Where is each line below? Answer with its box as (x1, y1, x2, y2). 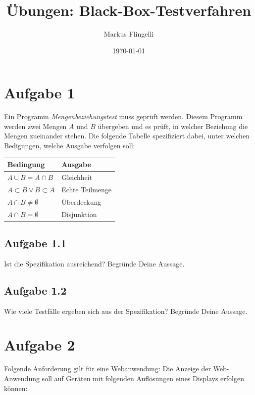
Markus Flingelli (103, 29, 154, 39)
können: (4, 383, 28, 393)
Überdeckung (61, 196, 102, 207)
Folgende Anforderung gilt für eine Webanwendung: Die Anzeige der (4, 363, 211, 374)
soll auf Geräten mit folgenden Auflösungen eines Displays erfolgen (42, 373, 244, 383)
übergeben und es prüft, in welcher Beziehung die (98, 121, 248, 131)
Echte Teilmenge (61, 184, 112, 194)
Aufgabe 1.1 (4, 235, 67, 250)
